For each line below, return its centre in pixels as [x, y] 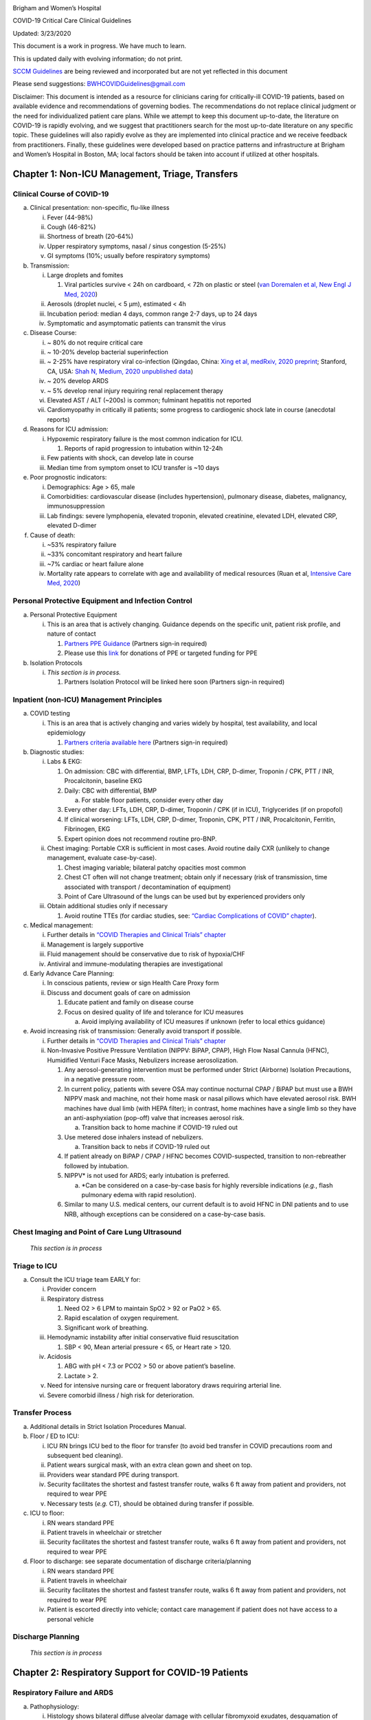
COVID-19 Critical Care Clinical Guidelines [72, 21]
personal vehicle [70, 1619]
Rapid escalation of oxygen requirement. [122, 1318]
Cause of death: [53, 535]
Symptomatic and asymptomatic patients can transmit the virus [136, 323]
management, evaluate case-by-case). [102, 858]
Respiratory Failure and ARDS [63, 1692]
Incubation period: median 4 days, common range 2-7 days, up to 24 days [152, 314]
